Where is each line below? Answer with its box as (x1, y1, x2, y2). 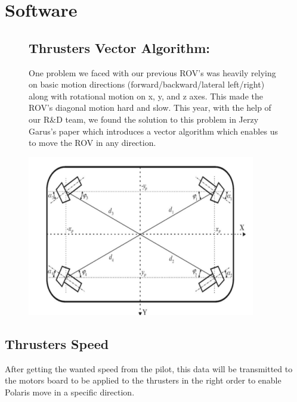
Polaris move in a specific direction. (5, 385, 135, 398)
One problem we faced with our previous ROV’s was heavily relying (29, 66, 276, 79)
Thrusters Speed (5, 334, 109, 353)
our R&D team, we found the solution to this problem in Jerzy (29, 113, 259, 125)
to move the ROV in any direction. (29, 136, 156, 149)
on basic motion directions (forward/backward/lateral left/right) (29, 78, 265, 91)
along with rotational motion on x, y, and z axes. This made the (29, 89, 263, 102)
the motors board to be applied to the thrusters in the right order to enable (5, 374, 281, 387)
